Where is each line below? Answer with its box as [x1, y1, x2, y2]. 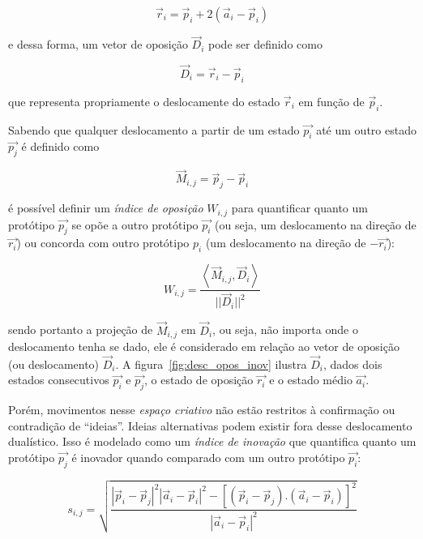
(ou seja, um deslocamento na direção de [215, 216, 417, 233]
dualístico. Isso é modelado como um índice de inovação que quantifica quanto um [8, 433, 417, 450]
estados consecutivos [8, 371, 109, 388]
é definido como [21, 138, 100, 155]
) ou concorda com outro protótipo [16, 234, 190, 251]
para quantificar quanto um [231, 199, 368, 216]
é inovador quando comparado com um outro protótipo [71, 449, 345, 466]
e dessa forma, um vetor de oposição [8, 36, 188, 53]
